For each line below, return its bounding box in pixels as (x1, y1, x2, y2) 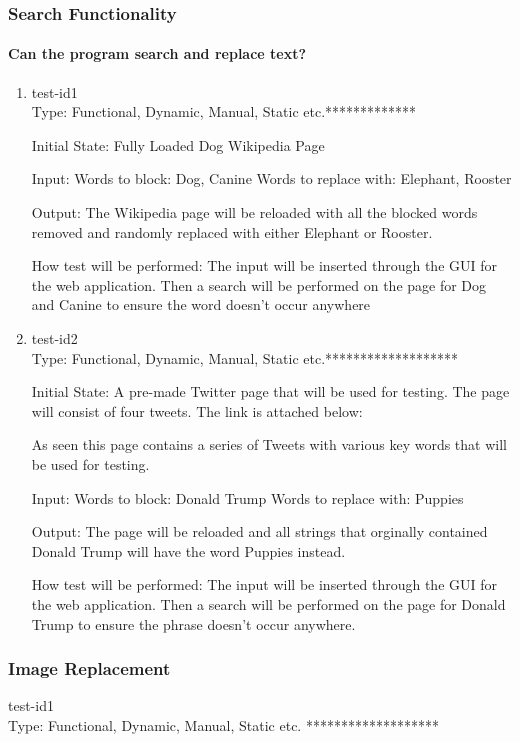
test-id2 (31, 327, 78, 348)
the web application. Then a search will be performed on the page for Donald (31, 593, 506, 614)
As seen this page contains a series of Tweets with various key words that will (31, 434, 507, 455)
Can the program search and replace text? (8, 43, 307, 64)
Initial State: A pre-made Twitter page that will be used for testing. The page (31, 381, 510, 402)
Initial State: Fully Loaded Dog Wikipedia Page (31, 134, 325, 155)
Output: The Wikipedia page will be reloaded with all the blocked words (31, 202, 478, 223)
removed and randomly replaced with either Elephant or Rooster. (31, 221, 433, 242)
